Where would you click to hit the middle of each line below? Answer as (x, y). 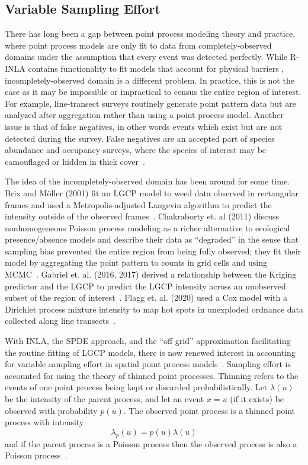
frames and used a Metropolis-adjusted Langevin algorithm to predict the (138, 204)
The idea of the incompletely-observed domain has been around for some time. (147, 181)
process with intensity (44, 422)
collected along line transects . (60, 321)
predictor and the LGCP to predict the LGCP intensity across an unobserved (145, 286)
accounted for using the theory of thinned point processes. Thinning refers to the (152, 375)
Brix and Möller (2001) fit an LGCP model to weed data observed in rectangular (152, 192)
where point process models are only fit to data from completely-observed (138, 45)
